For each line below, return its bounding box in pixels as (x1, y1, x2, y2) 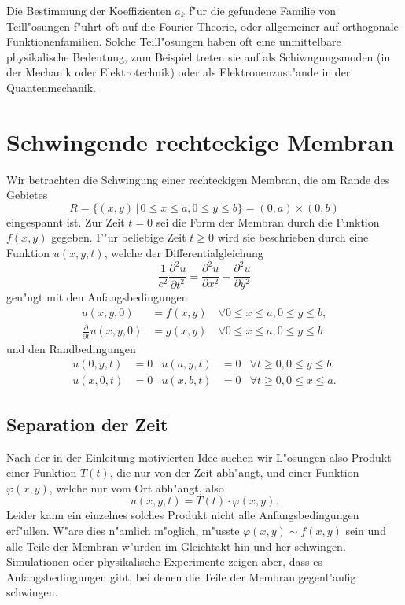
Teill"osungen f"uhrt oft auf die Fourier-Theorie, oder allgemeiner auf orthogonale (6, 17, 399, 34)
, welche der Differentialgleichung (104, 245, 263, 261)
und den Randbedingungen (6, 340, 136, 356)
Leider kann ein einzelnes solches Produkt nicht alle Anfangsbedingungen (6, 507, 359, 523)
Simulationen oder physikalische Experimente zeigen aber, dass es (6, 553, 323, 570)
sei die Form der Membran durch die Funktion (156, 213, 380, 230)
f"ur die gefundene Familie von (189, 2, 337, 18)
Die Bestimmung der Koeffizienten (6, 2, 171, 18)
